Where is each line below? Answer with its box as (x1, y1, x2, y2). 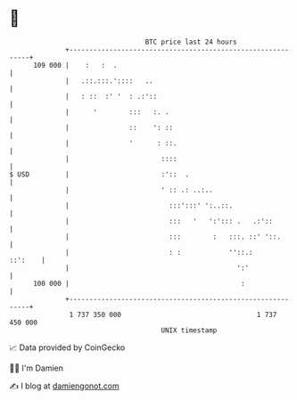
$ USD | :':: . (9, 169, 190, 179)
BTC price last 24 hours (144, 37, 238, 46)
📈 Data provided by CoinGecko (9, 342, 126, 353)
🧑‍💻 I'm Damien (9, 363, 64, 373)
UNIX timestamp (161, 325, 218, 335)
